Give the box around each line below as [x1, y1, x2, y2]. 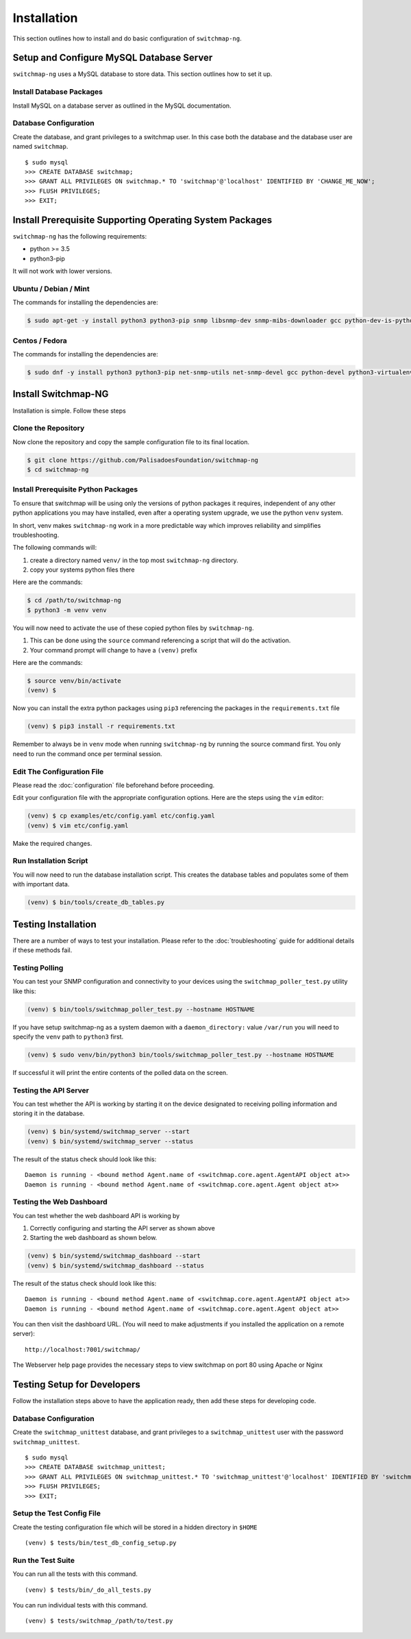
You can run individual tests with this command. [12, 1601, 148, 1610]
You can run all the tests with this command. [12, 1570, 138, 1578]
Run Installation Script [12, 856, 88, 866]
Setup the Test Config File [12, 1509, 101, 1518]
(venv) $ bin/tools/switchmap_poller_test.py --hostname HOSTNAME [27, 1005, 255, 1013]
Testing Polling [12, 963, 64, 973]
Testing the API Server [12, 1085, 89, 1095]
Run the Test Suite [12, 1555, 75, 1565]
